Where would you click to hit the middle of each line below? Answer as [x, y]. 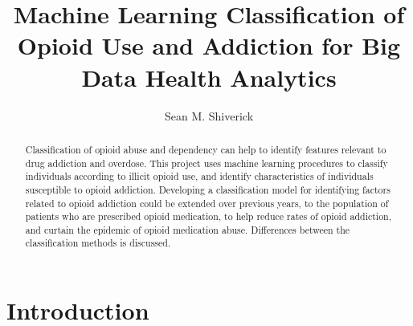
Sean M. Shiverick [209, 115]
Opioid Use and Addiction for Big [209, 45]
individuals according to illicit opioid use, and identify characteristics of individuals [199, 176]
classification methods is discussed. [98, 243]
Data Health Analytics [209, 77]
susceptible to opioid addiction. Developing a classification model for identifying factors [208, 189]
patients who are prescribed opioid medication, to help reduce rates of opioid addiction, [209, 216]
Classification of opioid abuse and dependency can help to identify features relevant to [206, 149]
